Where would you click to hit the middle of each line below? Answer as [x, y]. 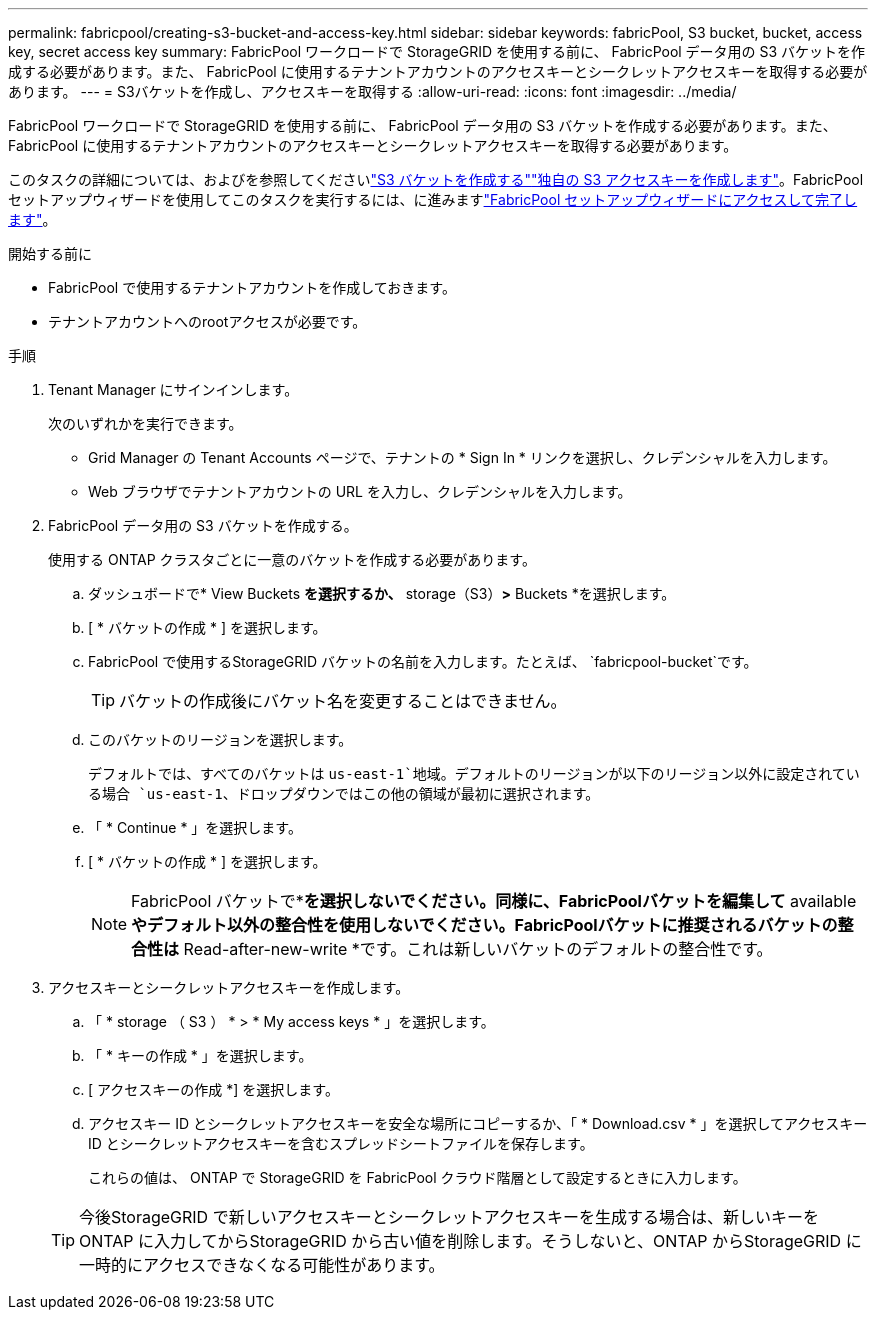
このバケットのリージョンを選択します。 [220, 739]
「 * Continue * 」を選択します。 [195, 827]
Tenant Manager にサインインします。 [173, 389]
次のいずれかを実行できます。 [145, 423]
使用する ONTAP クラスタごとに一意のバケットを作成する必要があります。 [292, 559]
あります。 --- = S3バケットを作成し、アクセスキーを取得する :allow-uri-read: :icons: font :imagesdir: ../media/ [372, 91]
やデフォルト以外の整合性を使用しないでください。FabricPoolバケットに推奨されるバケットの [484, 925]
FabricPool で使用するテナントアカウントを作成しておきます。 [252, 287]
